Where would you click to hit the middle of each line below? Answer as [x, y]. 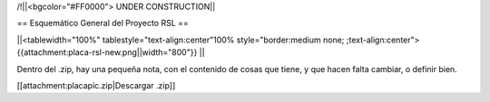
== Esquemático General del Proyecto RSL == [103, 23]
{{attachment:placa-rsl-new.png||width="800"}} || [111, 52]
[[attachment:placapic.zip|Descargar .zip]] [96, 85]
